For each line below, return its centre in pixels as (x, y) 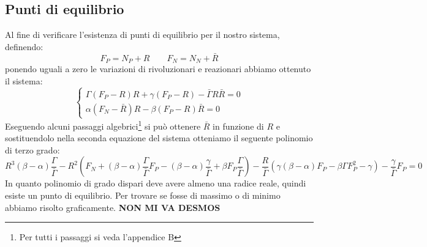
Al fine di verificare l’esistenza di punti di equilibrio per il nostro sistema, (142, 35)
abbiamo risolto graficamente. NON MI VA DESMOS (113, 207)
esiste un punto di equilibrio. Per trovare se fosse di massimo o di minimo (143, 195)
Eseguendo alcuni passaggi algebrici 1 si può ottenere (103, 125)
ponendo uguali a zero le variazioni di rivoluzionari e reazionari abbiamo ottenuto (158, 69)
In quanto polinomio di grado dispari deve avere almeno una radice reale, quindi (156, 183)
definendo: (24, 46)
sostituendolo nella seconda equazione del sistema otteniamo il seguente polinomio (159, 138)
